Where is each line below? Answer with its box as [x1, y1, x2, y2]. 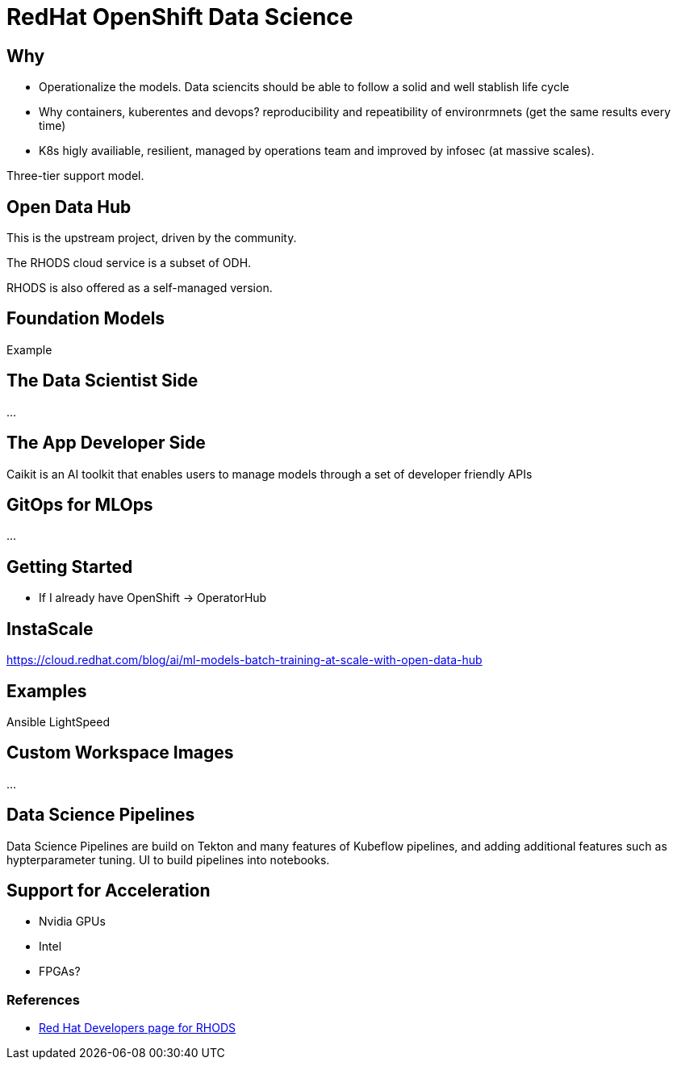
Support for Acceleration [6, 880, 211, 901]
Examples [6, 680, 87, 701]
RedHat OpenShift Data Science [6, 3, 353, 31]
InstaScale [6, 618, 94, 639]
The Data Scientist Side [6, 370, 199, 391]
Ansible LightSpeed [6, 714, 110, 729]
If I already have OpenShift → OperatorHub [39, 591, 267, 605]
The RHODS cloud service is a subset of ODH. [6, 256, 252, 270]
